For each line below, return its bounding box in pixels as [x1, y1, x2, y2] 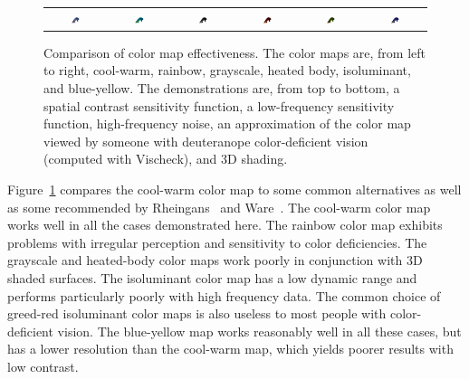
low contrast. [7, 356, 79, 375]
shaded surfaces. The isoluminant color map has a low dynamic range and [7, 268, 417, 287]
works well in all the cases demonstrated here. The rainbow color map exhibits [7, 215, 443, 234]
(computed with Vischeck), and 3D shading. [43, 149, 288, 168]
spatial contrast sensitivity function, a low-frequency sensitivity [43, 96, 395, 115]
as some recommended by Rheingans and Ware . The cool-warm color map [7, 197, 431, 216]
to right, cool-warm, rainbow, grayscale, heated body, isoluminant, [43, 61, 411, 80]
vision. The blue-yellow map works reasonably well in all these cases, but [57, 321, 462, 340]
